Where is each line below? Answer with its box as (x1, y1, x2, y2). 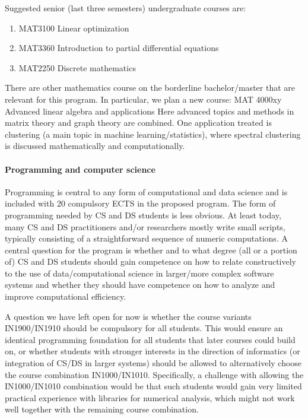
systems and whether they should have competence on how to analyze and (5, 278, 275, 291)
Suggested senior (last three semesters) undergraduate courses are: (5, 2, 246, 14)
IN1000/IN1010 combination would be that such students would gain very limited (5, 380, 302, 392)
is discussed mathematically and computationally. (5, 139, 185, 152)
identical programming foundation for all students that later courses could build (5, 333, 296, 345)
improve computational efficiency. (5, 290, 126, 303)
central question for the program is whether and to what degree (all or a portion (5, 243, 297, 256)
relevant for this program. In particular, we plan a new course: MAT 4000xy (5, 93, 282, 105)
